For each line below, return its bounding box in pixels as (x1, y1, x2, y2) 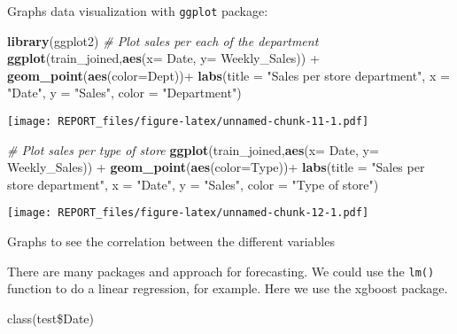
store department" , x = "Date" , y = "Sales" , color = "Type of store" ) (7, 175, 379, 193)
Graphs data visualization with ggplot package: (7, 2, 268, 19)
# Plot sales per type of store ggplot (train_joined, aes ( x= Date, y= (7, 140, 379, 159)
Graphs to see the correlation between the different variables (7, 232, 335, 251)
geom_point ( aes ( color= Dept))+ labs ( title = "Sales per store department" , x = (7, 66, 450, 84)
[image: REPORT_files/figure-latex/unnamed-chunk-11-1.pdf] (7, 115, 369, 128)
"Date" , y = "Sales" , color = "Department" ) (7, 83, 242, 102)
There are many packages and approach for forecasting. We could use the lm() (7, 261, 435, 280)
